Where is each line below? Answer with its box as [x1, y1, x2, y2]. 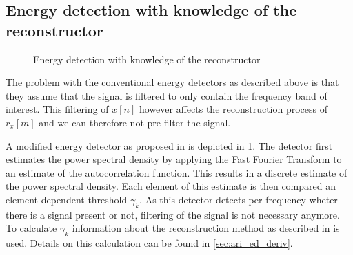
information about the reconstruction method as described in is [72, 221, 340, 235]
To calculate [6, 221, 57, 235]
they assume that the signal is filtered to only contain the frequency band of [6, 88, 327, 102]
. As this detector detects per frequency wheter [139, 192, 338, 206]
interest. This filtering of [6, 102, 109, 116]
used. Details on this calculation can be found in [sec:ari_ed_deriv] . [6, 236, 293, 250]
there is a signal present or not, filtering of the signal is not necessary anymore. [6, 207, 340, 221]
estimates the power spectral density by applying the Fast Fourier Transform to [6, 152, 342, 166]
